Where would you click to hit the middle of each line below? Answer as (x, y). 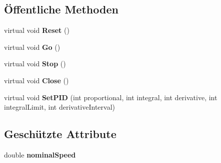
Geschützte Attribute (60, 134)
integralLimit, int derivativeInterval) (59, 107)
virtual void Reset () (37, 30)
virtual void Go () (32, 47)
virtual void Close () (36, 80)
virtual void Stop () (35, 64)
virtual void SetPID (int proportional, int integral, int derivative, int (111, 97)
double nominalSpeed (40, 154)
